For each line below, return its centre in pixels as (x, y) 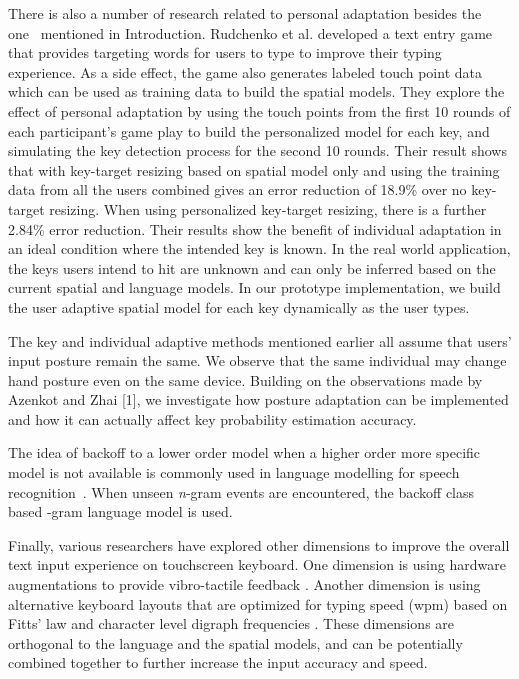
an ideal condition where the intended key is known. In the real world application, (259, 248)
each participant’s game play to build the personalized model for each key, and (249, 130)
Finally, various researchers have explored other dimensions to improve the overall (259, 544)
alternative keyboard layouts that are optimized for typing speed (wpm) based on (258, 603)
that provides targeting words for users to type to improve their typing (225, 52)
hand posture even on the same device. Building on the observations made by (245, 379)
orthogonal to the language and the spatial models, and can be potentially (235, 642)
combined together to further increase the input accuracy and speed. (218, 662)
